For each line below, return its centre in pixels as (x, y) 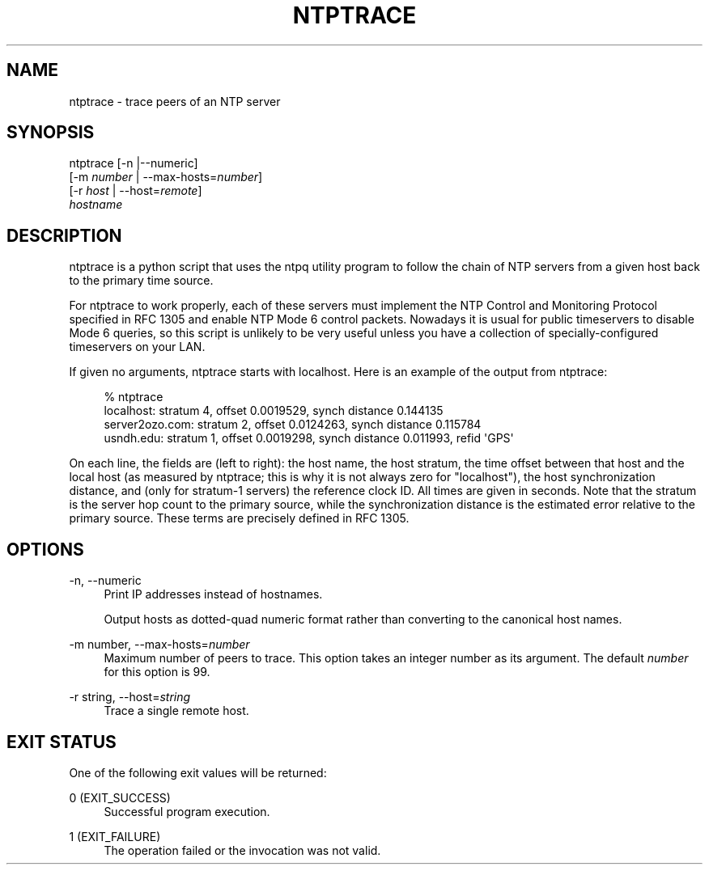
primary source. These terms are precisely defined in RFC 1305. (239, 518)
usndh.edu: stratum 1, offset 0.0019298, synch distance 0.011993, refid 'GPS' (309, 438)
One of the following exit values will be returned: (198, 772)
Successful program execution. (187, 811)
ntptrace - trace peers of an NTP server (175, 101)
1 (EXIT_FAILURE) (115, 836)
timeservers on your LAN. (137, 347)
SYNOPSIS (51, 133)
